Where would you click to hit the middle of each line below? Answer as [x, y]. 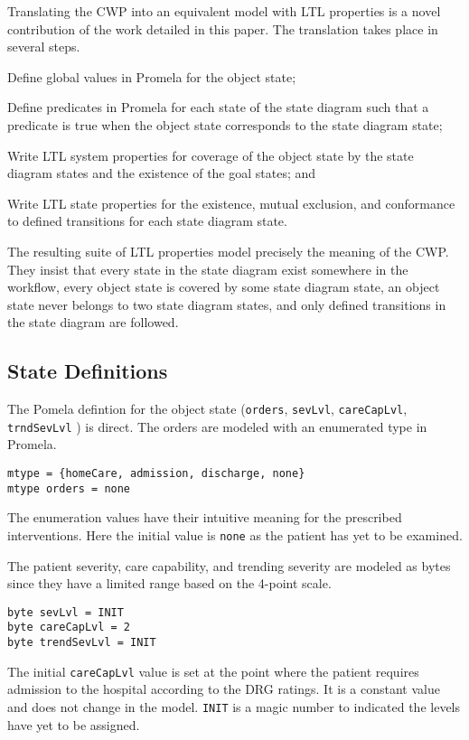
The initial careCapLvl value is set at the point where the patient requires [213, 671]
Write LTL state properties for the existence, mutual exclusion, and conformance [231, 203]
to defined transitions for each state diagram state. [147, 221]
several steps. [44, 47]
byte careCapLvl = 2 [69, 628]
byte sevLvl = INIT [66, 612]
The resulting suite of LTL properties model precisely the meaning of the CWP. [228, 251]
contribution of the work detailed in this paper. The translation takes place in [223, 28]
